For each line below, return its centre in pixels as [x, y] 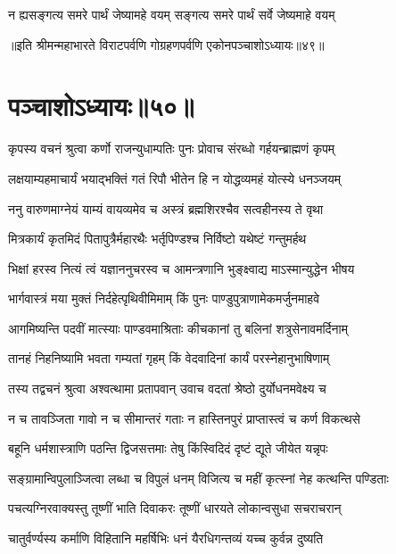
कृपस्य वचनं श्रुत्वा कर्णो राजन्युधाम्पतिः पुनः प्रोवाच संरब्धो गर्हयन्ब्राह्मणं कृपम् [172, 149]
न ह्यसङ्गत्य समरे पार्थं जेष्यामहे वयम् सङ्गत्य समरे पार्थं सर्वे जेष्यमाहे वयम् [172, 14]
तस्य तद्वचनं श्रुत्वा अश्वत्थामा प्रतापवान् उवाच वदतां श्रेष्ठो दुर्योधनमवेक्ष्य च [167, 389]
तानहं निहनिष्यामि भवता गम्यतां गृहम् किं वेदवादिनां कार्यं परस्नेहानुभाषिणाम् [169, 358]
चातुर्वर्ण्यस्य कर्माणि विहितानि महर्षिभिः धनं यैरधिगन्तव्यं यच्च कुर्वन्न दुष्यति [166, 538]
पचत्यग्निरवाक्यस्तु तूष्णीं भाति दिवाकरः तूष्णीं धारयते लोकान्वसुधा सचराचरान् [175, 508]
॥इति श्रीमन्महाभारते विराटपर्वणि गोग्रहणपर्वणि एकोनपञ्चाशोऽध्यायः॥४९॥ [166, 44]
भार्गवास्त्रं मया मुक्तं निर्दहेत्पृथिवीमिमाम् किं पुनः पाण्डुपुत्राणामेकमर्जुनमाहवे [164, 298]
